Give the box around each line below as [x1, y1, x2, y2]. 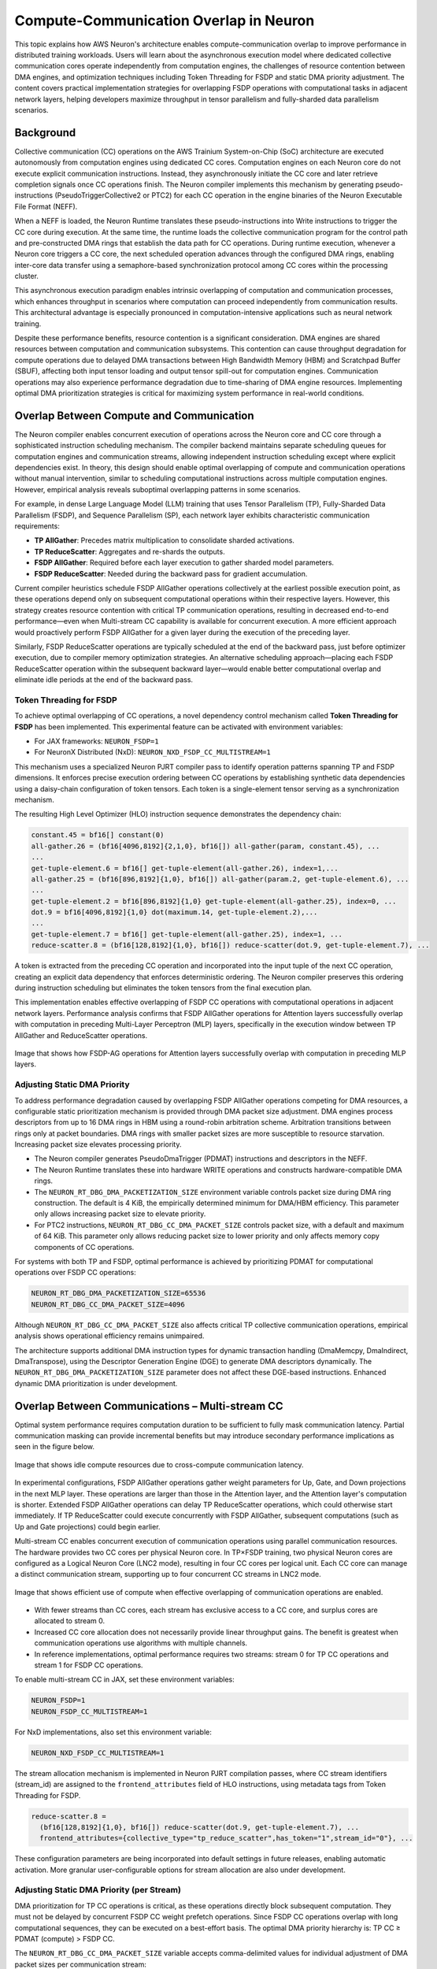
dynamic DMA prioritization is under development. [14, 1378, 178, 1388]
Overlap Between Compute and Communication [14, 409, 255, 422]
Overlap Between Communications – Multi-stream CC [14, 1399, 283, 1413]
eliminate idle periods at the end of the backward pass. [14, 675, 193, 684]
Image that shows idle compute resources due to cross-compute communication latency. [14, 1459, 304, 1469]
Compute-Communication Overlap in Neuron [14, 12, 315, 29]
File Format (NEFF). [14, 202, 78, 211]
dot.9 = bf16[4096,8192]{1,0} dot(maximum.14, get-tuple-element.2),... [31, 908, 318, 917]
